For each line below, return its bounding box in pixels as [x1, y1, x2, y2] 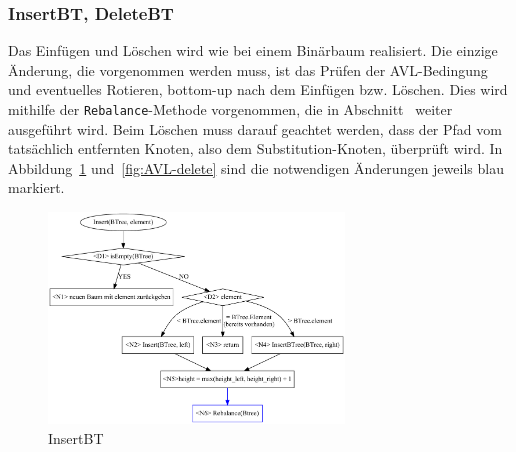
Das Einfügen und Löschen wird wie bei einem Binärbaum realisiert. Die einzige [8, 40, 498, 61]
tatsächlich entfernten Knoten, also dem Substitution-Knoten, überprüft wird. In [8, 138, 503, 159]
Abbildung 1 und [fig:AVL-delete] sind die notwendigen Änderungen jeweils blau [8, 157, 504, 178]
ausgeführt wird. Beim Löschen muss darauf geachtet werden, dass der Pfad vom [8, 118, 502, 139]
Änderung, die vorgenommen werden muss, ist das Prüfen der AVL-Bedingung [8, 59, 488, 80]
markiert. [8, 177, 65, 198]
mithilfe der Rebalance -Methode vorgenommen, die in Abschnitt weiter [8, 99, 453, 119]
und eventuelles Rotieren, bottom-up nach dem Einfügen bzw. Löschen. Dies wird [8, 79, 508, 100]
